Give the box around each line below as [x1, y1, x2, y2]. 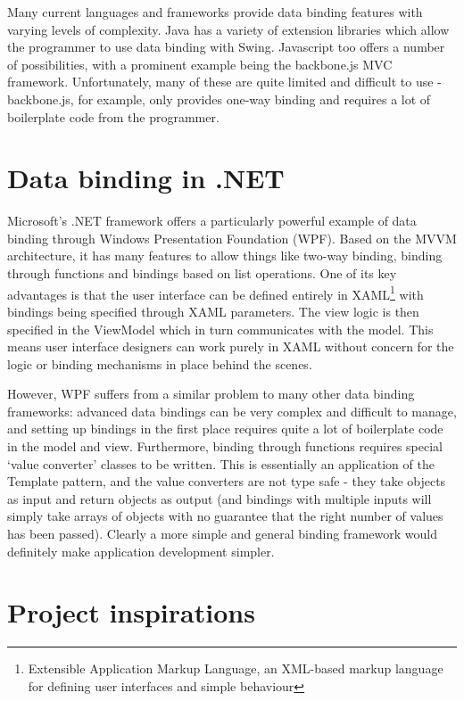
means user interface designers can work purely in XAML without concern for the [7, 337, 454, 356]
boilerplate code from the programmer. [7, 107, 220, 126]
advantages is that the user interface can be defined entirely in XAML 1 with [7, 282, 424, 303]
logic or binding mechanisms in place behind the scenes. [7, 354, 312, 373]
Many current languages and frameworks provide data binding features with [7, 3, 423, 21]
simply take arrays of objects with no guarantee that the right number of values [7, 507, 443, 525]
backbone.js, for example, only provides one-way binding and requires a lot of [7, 89, 431, 108]
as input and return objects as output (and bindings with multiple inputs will [7, 489, 432, 507]
